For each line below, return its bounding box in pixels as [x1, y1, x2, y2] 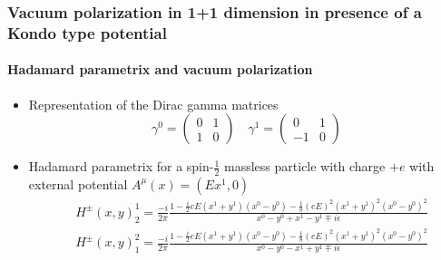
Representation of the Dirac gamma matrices [28, 94, 279, 113]
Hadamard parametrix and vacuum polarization [7, 60, 313, 79]
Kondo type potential [7, 21, 167, 43]
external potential [28, 174, 128, 193]
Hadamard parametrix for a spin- [28, 157, 214, 176]
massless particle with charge [224, 157, 386, 176]
